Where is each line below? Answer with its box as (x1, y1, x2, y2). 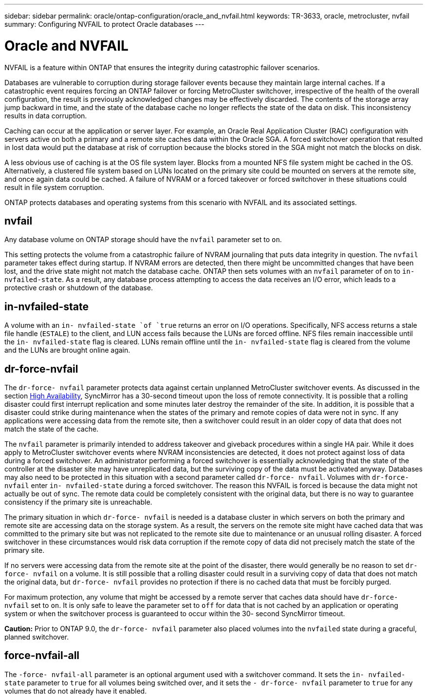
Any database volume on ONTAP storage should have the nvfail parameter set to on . (4, 235, 282, 244)
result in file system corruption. (4, 183, 104, 191)
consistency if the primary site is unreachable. (4, 498, 152, 507)
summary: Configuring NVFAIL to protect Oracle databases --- (4, 20, 204, 28)
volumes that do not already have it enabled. (4, 686, 147, 695)
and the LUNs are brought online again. (4, 346, 130, 355)
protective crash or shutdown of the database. (4, 283, 153, 292)
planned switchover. (4, 633, 69, 642)
